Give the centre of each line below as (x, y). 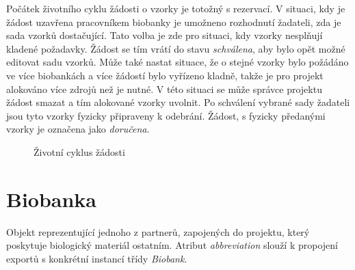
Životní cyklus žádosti (79, 151)
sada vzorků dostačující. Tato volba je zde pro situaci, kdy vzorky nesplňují (165, 35)
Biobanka (52, 199)
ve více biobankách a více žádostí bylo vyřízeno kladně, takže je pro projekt (165, 75)
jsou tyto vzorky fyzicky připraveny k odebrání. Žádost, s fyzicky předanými (166, 115)
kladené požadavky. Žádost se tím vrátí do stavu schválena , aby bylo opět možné (176, 48)
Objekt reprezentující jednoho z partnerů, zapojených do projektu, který (158, 231)
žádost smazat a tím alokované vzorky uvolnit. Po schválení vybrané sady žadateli (178, 102)
